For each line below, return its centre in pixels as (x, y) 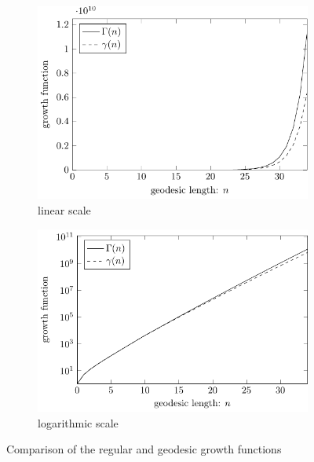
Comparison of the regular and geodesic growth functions (144, 449)
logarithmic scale (78, 422)
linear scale (64, 209)
